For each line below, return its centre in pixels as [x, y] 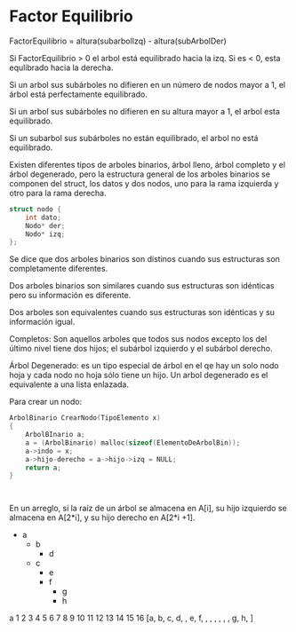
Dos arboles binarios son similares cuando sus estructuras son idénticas [142, 286]
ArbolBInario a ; [56, 435]
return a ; [44, 468]
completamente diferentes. [59, 269]
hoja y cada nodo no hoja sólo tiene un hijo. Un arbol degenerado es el [139, 375]
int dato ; [44, 217]
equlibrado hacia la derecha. [61, 67]
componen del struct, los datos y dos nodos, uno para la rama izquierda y [144, 183]
